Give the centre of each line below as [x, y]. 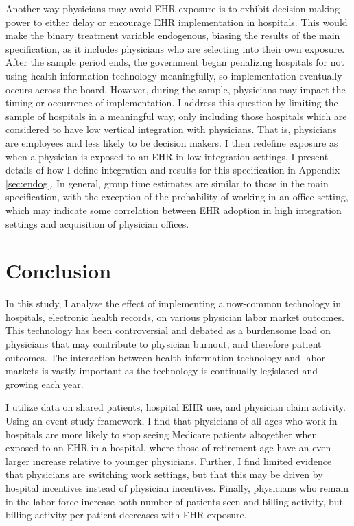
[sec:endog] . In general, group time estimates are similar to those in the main [167, 183]
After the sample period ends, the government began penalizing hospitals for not [175, 62]
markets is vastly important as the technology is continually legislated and [162, 371]
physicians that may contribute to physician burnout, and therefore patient [164, 344]
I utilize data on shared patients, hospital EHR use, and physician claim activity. [176, 407]
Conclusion [59, 271]
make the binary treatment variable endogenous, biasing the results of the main [173, 35]
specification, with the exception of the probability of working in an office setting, [177, 196]
